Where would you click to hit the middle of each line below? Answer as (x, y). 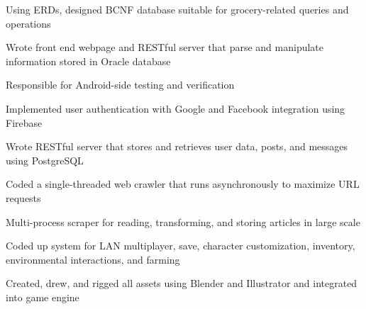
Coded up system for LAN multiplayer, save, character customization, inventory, (181, 246)
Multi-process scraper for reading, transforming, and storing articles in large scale (183, 221)
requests (23, 197)
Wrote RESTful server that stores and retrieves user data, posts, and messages (177, 146)
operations (28, 23)
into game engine (43, 297)
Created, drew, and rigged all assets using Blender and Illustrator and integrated (182, 283)
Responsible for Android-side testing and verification (120, 85)
